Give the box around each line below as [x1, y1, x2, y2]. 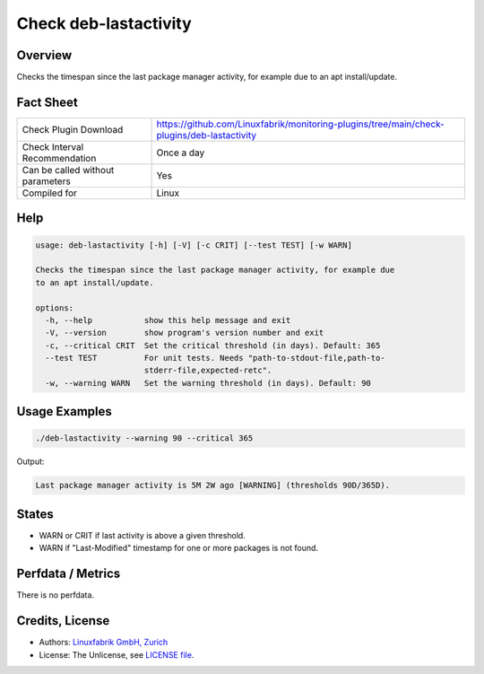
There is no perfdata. [16, 590, 94, 600]
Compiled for [22, 187, 78, 199]
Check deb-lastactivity [16, 13, 192, 33]
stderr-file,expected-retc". [143, 365, 272, 376]
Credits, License [16, 613, 110, 628]
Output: [16, 456, 45, 467]
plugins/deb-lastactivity [156, 128, 257, 141]
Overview [16, 48, 73, 63]
